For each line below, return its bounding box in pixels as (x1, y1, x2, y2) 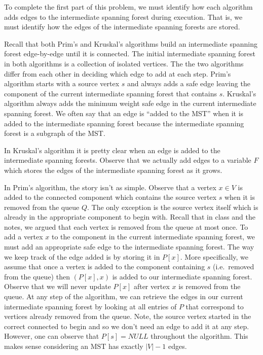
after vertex (133, 281, 170, 292)
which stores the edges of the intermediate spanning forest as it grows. (4, 164, 222, 175)
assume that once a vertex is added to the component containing (4, 261, 205, 272)
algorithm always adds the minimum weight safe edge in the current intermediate (4, 98, 256, 109)
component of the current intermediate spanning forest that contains (4, 88, 217, 98)
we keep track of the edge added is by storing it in (4, 251, 160, 262)
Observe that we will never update (4, 281, 111, 292)
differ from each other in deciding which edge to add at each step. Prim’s (4, 68, 231, 79)
